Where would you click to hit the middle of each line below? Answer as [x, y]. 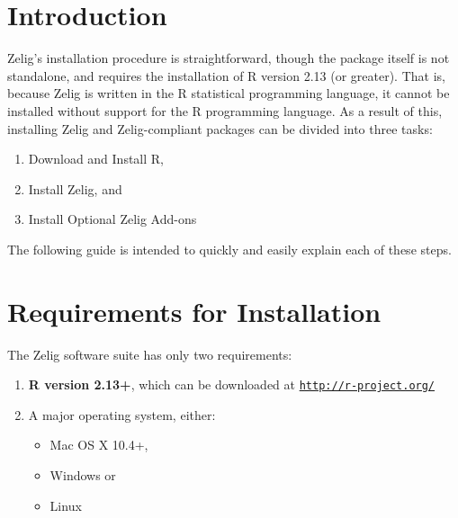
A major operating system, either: [122, 414]
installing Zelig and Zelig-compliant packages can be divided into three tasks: [220, 128]
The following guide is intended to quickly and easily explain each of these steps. [229, 249]
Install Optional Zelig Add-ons [112, 219]
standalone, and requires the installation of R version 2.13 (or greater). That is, [226, 75]
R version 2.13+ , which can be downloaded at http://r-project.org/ [232, 384]
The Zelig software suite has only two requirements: [150, 354]
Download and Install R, [96, 159]
